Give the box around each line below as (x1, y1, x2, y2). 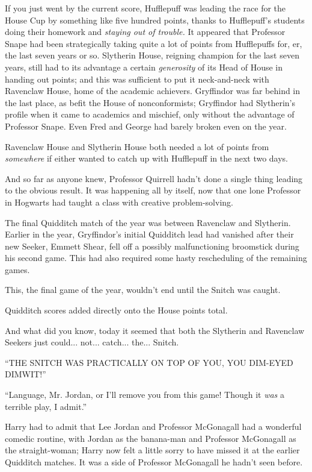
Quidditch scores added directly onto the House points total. (5, 304, 228, 316)
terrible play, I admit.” (5, 400, 87, 412)
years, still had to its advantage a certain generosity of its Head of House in (5, 60, 283, 73)
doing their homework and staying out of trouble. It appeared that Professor (5, 25, 286, 38)
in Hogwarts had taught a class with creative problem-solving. (5, 195, 233, 208)
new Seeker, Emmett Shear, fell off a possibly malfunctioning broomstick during (5, 239, 299, 252)
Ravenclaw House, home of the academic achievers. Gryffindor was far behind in (5, 84, 301, 97)
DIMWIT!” (5, 368, 46, 380)
